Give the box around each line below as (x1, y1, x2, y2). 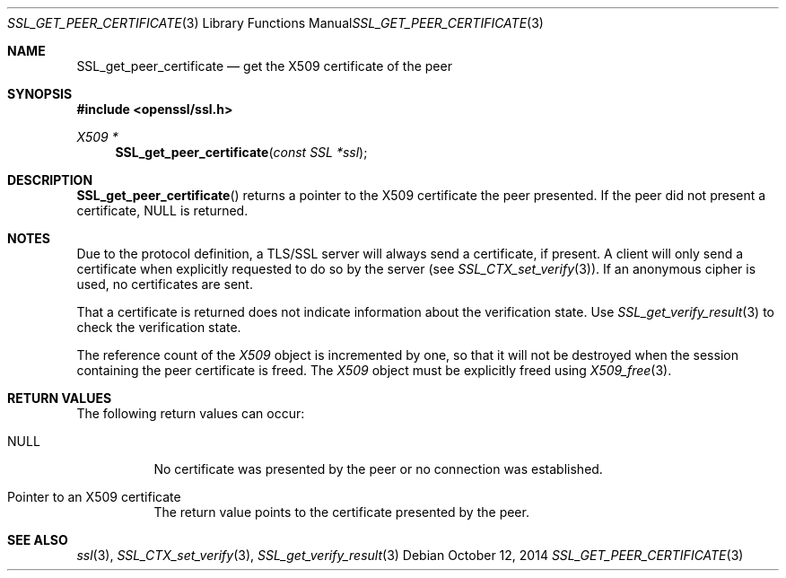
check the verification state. (76, 320, 241, 335)
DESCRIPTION (7, 172, 93, 188)
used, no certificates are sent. (76, 276, 253, 292)
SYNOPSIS (7, 86, 73, 101)
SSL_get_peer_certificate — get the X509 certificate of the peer (76, 58, 452, 74)
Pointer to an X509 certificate (7, 489, 181, 504)
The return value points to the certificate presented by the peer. (153, 504, 529, 520)
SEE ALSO (7, 532, 68, 547)
